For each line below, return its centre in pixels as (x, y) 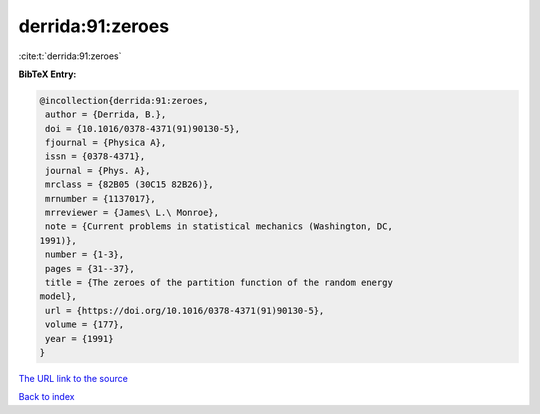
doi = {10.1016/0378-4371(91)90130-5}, (142, 128)
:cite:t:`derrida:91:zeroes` (70, 56)
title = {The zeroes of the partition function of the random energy (219, 282)
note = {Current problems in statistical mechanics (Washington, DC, (219, 226)
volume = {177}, (85, 324)
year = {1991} (79, 338)
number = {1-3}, (85, 254)
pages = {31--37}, (90, 268)
